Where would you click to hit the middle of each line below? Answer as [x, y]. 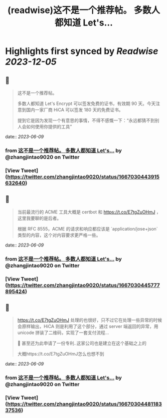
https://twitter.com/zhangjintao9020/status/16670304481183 [84, 404]
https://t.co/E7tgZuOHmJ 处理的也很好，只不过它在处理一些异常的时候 [90, 320]
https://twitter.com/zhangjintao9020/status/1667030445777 [83, 285]
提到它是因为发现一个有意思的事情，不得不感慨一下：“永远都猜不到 [86, 120]
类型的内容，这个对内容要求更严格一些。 [59, 235]
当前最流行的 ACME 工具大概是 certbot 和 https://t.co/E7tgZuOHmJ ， [89, 212]
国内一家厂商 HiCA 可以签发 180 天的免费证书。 [75, 110]
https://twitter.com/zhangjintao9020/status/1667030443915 [83, 176]
